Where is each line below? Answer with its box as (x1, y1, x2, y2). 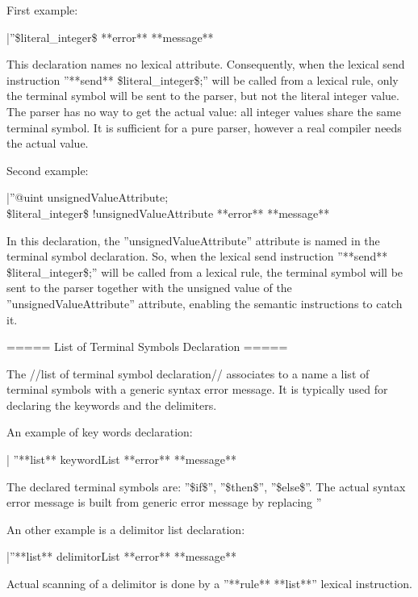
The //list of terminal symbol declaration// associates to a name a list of (6, 365, 370, 382)
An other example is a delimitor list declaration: (6, 520, 245, 537)
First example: (6, 2, 78, 18)
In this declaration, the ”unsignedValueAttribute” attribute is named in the (6, 232, 380, 248)
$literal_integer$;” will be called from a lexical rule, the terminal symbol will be (6, 263, 403, 280)
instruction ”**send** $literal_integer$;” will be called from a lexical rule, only (6, 71, 399, 88)
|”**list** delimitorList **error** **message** (6, 548, 236, 565)
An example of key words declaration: (6, 424, 193, 440)
